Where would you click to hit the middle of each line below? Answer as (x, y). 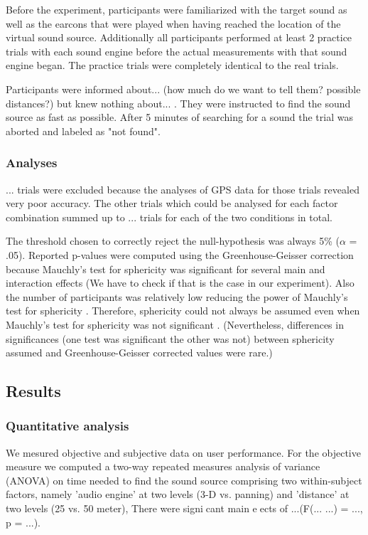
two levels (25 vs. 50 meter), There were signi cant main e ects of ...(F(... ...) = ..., (184, 508)
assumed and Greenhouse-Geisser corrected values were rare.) (139, 353)
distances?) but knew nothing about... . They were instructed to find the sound (178, 103)
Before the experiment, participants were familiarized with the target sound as (177, 9)
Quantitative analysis (67, 426)
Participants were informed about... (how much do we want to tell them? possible (183, 89)
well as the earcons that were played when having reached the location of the (173, 23)
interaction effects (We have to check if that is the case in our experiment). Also (180, 283)
